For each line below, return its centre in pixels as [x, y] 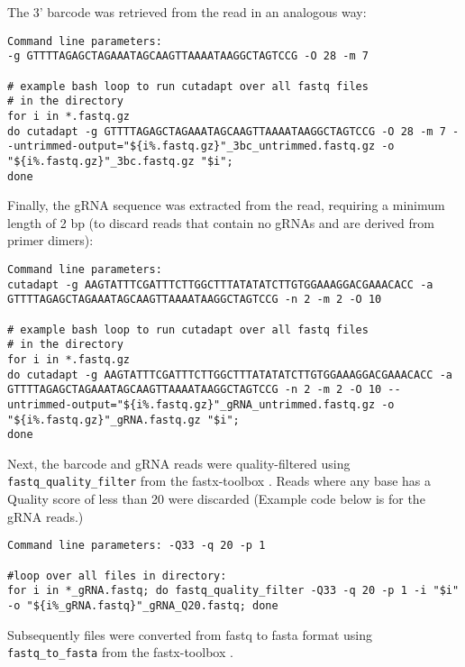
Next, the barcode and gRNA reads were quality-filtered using [179, 463]
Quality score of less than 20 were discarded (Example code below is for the [216, 499]
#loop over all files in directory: [117, 576]
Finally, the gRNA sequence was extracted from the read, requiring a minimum [226, 205]
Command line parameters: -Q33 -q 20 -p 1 [137, 546]
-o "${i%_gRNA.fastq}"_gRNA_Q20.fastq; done [143, 605]
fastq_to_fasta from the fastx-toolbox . [120, 652]
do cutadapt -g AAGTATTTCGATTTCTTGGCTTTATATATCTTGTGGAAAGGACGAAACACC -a [230, 375]
